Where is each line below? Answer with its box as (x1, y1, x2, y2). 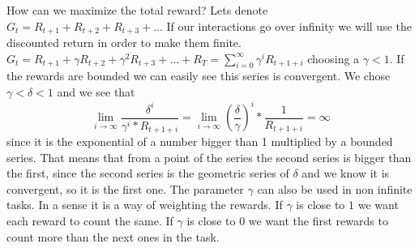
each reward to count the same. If (6, 212, 173, 229)
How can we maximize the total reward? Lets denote (6, 2, 268, 18)
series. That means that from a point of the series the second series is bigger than (6, 148, 412, 165)
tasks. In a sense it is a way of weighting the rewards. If (6, 196, 283, 213)
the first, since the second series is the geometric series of (6, 165, 289, 182)
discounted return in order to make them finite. (6, 34, 242, 51)
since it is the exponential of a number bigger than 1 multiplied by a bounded (6, 133, 393, 150)
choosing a (307, 49, 360, 66)
